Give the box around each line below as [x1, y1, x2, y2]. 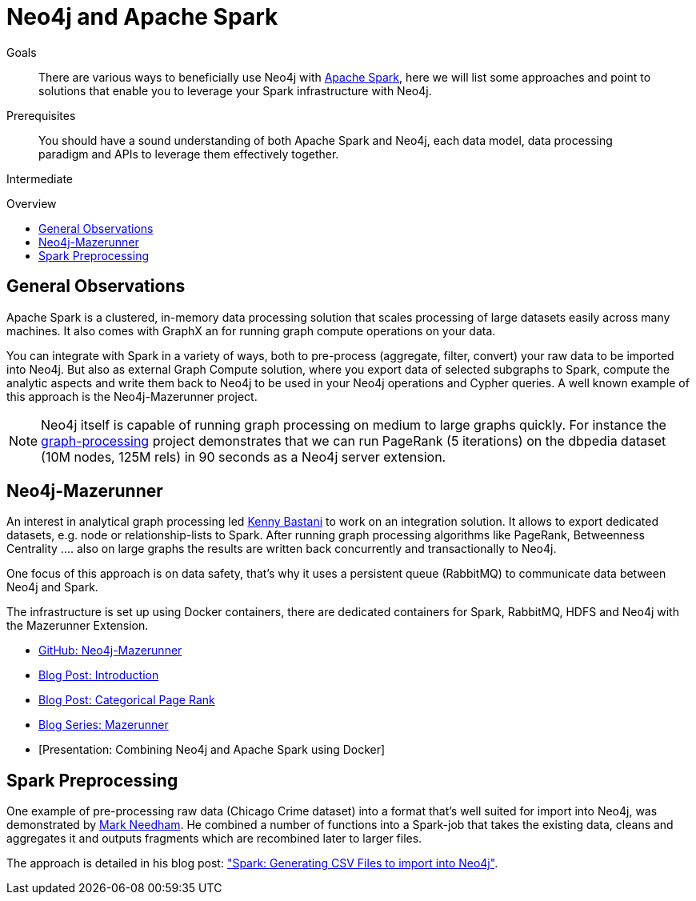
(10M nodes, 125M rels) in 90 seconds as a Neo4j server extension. [41, 448, 446, 465]
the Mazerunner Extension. [6, 619, 149, 633]
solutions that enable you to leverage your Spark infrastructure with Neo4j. [38, 83, 432, 98]
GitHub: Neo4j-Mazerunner [38, 643, 182, 658]
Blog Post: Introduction [38, 668, 159, 683]
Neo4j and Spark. [6, 580, 98, 595]
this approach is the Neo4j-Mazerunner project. [6, 389, 258, 403]
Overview [6, 196, 57, 210]
